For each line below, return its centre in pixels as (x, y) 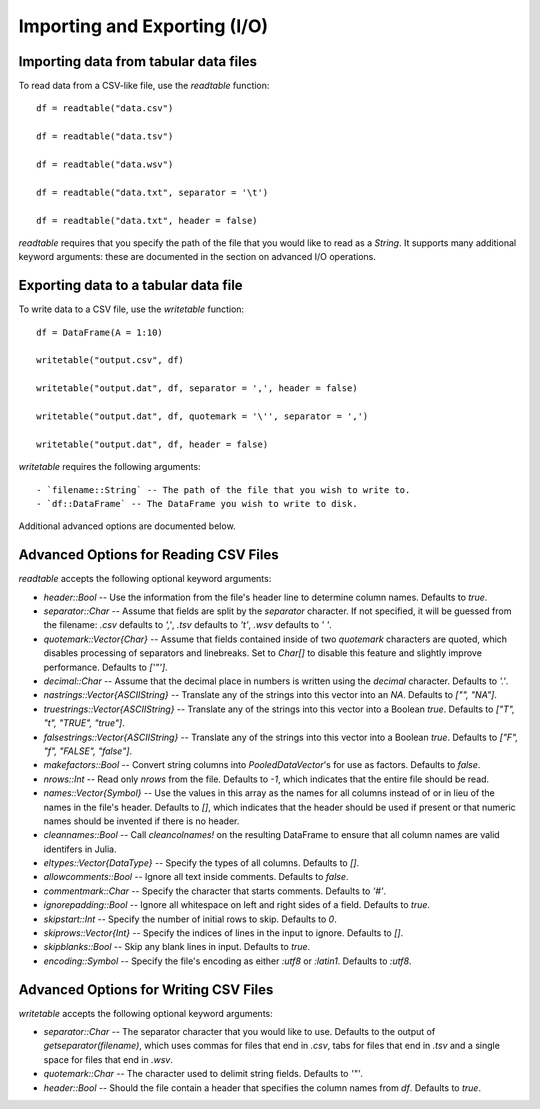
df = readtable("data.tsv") (105, 136)
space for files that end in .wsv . (108, 1059)
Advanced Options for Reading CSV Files (148, 555)
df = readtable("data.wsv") (105, 164)
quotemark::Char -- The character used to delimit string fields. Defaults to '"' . (203, 1074)
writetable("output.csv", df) (110, 360)
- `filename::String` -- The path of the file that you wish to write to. (223, 489)
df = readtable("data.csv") (105, 108)
